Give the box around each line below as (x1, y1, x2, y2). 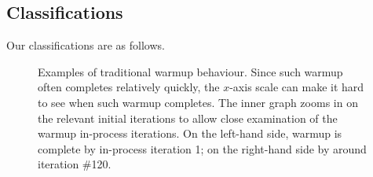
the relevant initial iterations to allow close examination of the (38, 109, 338, 126)
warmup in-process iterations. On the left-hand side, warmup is (38, 125, 342, 142)
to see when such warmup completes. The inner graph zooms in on (38, 94, 358, 110)
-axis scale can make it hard (229, 79, 364, 95)
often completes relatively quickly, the (38, 79, 220, 95)
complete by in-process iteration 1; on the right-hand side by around (38, 140, 367, 157)
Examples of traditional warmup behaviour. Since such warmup (38, 63, 343, 79)
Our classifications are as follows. (6, 37, 165, 53)
